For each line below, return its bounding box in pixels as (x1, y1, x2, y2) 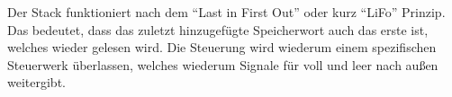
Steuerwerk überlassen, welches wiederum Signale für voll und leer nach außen (7, 55, 438, 74)
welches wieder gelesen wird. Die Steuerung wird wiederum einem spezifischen (7, 38, 437, 57)
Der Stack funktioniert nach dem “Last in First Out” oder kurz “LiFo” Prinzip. (7, 3, 446, 21)
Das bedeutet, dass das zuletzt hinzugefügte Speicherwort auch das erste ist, (7, 20, 429, 39)
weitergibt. (7, 73, 66, 92)
